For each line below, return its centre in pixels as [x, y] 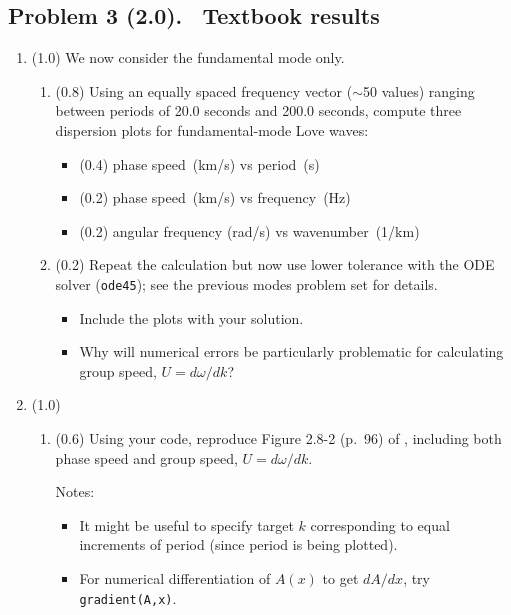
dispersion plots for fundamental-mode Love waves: [212, 129]
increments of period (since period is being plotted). [238, 544]
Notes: [75, 491]
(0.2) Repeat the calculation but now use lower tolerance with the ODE [275, 264]
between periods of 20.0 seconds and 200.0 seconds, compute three [258, 110]
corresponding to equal [380, 524]
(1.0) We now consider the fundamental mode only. [188, 57]
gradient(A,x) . [128, 597]
